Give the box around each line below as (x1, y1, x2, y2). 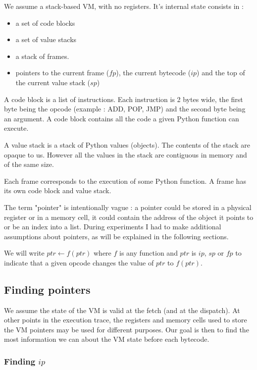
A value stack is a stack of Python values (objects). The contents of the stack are (4, 139, 250, 150)
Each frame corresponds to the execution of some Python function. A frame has (4, 175, 246, 186)
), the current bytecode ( (116, 67, 191, 78)
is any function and (119, 248, 178, 258)
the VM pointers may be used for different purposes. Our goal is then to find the (4, 324, 249, 334)
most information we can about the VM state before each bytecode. (4, 334, 209, 344)
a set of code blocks (15, 17, 75, 28)
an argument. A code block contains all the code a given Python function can (4, 113, 239, 123)
